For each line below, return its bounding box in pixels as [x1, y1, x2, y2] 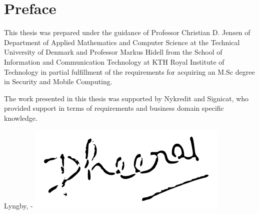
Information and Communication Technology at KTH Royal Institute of [4, 56, 224, 67]
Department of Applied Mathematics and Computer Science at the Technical [4, 37, 240, 47]
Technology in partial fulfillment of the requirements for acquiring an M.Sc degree [4, 66, 255, 77]
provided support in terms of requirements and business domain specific [4, 103, 224, 113]
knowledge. [4, 112, 37, 123]
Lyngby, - [4, 200, 33, 211]
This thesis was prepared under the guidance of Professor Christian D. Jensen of [4, 27, 250, 38]
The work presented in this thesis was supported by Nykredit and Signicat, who [4, 93, 249, 103]
